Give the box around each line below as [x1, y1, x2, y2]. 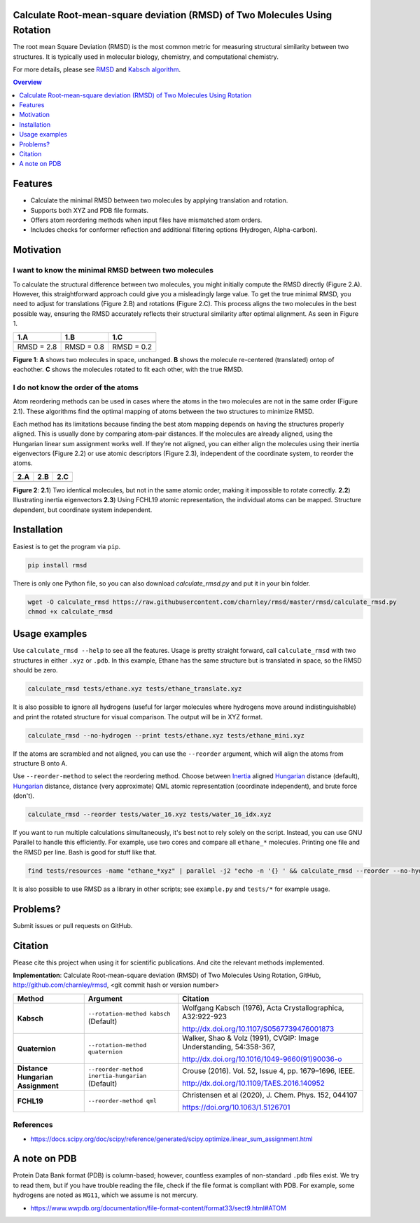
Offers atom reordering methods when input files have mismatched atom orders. [30, 216, 262, 224]
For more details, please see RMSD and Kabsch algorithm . [13, 65, 181, 74]
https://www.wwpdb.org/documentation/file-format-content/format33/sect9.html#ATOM [30, 1203, 287, 1212]
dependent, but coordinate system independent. [13, 505, 153, 514]
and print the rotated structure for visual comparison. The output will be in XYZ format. [13, 712, 262, 721]
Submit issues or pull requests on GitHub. [13, 921, 133, 930]
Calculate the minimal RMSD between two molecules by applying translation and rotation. [30, 196, 288, 205]
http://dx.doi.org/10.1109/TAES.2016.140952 [182, 1078, 325, 1088]
